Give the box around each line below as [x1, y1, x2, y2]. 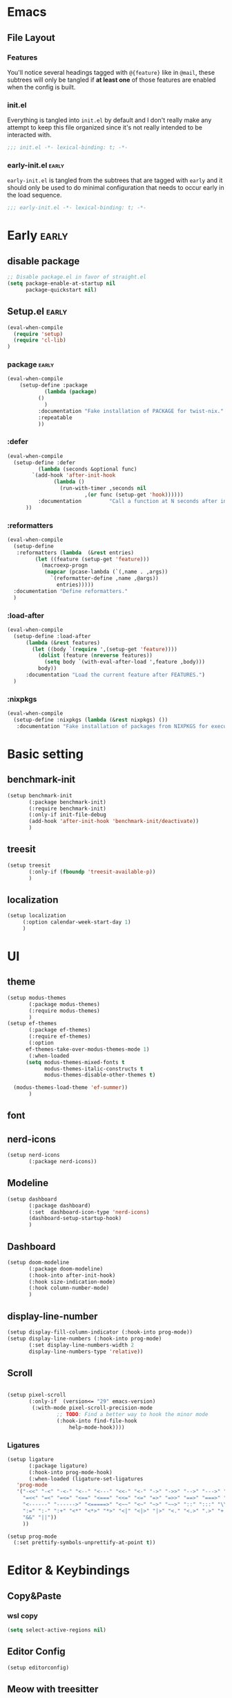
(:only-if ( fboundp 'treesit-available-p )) [28, 868, 156, 875]
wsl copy [7, 1611, 38, 1620]
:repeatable [37, 414, 72, 421]
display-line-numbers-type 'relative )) [28, 1348, 144, 1355]
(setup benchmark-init [7, 792, 72, 799]
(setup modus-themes [7, 994, 67, 1001]
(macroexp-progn [41, 562, 88, 569]
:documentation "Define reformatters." [13, 587, 128, 594]
